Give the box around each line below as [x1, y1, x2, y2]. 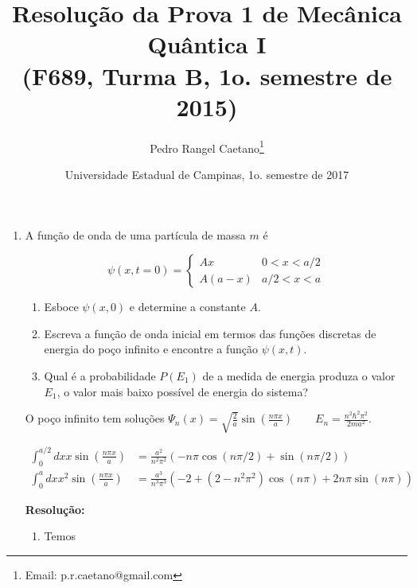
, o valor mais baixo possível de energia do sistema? [57, 383, 309, 399]
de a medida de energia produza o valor [202, 367, 396, 384]
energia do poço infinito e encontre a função [44, 341, 259, 357]
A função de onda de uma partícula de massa [25, 226, 246, 243]
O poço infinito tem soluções [25, 410, 165, 426]
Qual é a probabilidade [44, 367, 156, 384]
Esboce [44, 298, 79, 315]
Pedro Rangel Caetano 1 [150, 137, 264, 156]
